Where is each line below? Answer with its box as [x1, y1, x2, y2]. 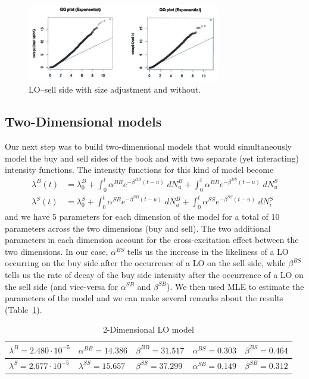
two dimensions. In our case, [5, 245, 108, 257]
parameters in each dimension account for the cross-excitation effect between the [5, 233, 299, 246]
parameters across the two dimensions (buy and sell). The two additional [5, 222, 271, 234]
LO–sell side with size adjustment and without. [29, 83, 201, 96]
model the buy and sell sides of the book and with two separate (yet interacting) [5, 151, 299, 164]
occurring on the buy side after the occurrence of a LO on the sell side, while [5, 257, 286, 269]
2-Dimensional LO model [102, 323, 194, 336]
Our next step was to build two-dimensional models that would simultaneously [5, 140, 292, 153]
